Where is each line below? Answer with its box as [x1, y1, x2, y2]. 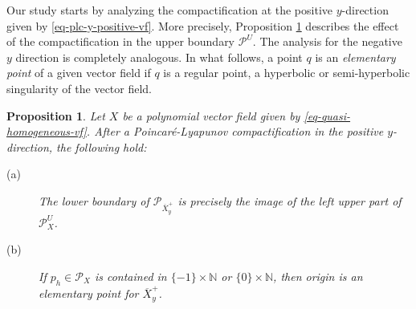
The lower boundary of [39, 192, 149, 209]
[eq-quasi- [304, 107, 351, 124]
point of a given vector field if [6, 64, 151, 81]
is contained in [94, 267, 167, 284]
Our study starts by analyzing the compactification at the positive [6, 2, 333, 18]
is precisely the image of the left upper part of [177, 192, 402, 209]
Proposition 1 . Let [6, 107, 105, 124]
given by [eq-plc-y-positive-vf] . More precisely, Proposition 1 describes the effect [6, 17, 399, 34]
